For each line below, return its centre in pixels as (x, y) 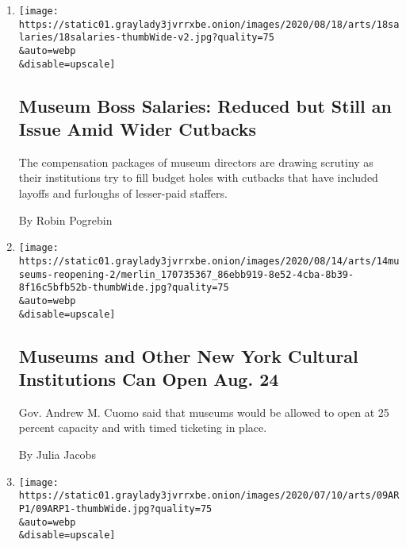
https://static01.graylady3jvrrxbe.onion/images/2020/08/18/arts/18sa (209, 24)
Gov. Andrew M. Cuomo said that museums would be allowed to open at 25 (204, 412)
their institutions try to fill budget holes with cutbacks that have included (198, 177)
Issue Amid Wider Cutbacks (137, 129)
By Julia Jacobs (57, 454)
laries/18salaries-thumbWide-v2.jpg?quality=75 (146, 38)
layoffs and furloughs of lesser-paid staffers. (123, 193)
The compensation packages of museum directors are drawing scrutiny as (196, 162)
